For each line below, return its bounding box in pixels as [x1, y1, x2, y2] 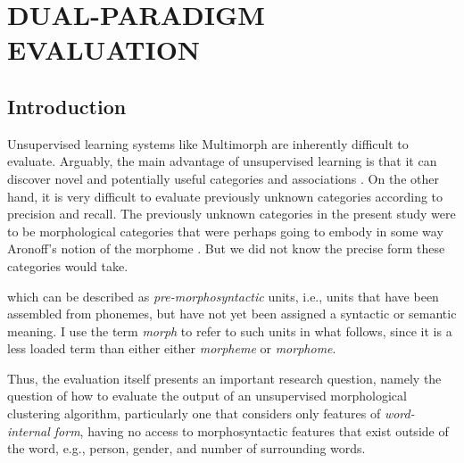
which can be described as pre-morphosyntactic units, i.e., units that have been [7, 286, 439, 305]
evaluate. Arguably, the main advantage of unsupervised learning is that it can [7, 152, 437, 170]
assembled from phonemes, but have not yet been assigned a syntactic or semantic [7, 304, 457, 323]
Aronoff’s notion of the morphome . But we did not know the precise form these [7, 239, 445, 258]
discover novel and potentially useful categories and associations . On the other [7, 169, 439, 187]
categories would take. [7, 256, 128, 275]
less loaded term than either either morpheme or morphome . [7, 339, 336, 358]
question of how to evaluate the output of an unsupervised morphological [7, 386, 407, 405]
